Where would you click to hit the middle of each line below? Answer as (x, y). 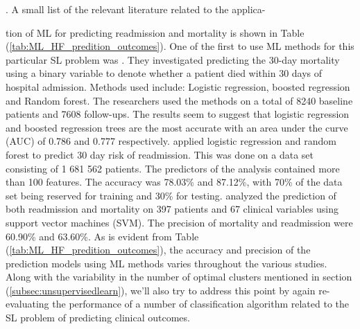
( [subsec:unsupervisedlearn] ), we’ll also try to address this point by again (161, 290)
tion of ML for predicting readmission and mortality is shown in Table (155, 32)
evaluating (27, 304)
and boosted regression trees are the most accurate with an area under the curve (177, 127)
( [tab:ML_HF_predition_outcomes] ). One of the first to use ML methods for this (180, 46)
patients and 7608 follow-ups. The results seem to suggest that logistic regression (178, 114)
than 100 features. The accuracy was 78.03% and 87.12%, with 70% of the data (174, 182)
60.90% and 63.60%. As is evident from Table (102, 236)
